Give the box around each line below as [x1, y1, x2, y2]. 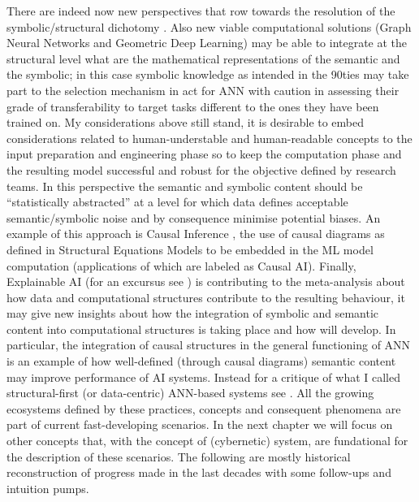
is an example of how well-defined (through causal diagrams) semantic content [6, 353, 396, 370]
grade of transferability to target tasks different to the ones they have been [6, 97, 379, 115]
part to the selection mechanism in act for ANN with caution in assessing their [6, 81, 400, 98]
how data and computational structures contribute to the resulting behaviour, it [6, 288, 405, 305]
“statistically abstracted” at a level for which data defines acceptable [6, 193, 348, 210]
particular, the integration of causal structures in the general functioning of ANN [6, 336, 411, 353]
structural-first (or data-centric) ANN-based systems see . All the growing [6, 384, 374, 401]
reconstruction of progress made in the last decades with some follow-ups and [6, 464, 391, 481]
